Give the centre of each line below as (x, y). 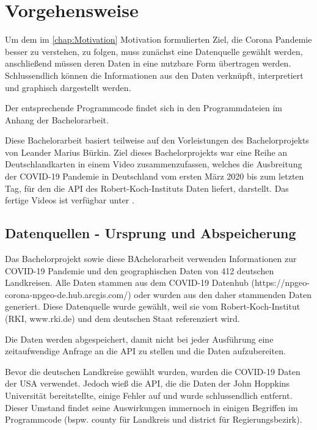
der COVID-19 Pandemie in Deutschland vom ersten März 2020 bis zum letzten (155, 176)
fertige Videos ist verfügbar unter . (70, 200)
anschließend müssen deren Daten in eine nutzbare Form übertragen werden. (148, 63)
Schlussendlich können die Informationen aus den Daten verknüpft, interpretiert (154, 75)
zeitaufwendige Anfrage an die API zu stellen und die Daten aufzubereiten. (145, 351)
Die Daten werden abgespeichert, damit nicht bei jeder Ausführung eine (139, 339)
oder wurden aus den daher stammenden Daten (223, 294)
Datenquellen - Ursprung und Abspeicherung (151, 233)
